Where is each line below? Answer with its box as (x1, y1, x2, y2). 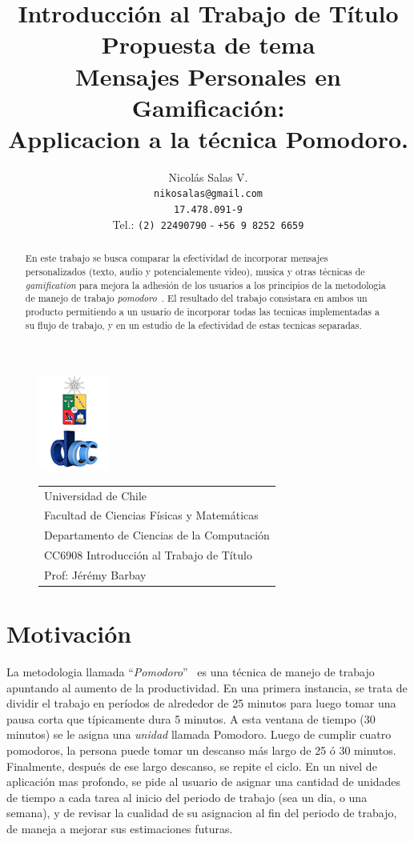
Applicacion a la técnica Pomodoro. (8, 122, 408, 154)
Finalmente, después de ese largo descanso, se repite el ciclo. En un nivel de (6, 757, 377, 774)
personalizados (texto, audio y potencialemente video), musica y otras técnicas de (25, 264, 365, 278)
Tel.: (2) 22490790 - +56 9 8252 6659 (112, 215, 304, 232)
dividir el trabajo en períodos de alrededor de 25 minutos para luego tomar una (6, 695, 396, 712)
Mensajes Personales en (75, 59, 341, 92)
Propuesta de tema (101, 28, 316, 61)
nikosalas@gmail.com (153, 188, 263, 200)
